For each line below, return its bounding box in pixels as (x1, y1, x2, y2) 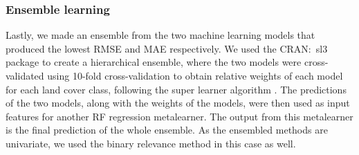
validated (6, 69, 44, 82)
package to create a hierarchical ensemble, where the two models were (6, 55, 302, 69)
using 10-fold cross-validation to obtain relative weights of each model (47, 69, 343, 82)
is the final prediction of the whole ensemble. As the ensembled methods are (6, 122, 328, 137)
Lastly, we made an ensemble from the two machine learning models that (6, 28, 315, 42)
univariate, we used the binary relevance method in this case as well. (6, 136, 296, 150)
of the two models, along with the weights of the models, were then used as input (6, 95, 350, 110)
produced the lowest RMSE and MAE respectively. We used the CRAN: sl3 (6, 41, 328, 55)
